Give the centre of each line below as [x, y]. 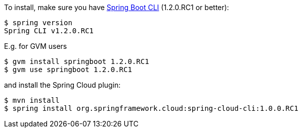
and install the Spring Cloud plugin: [62, 85]
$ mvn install [32, 100]
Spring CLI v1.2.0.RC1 [49, 31]
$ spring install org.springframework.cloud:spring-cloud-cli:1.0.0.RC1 [151, 108]
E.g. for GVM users [36, 46]
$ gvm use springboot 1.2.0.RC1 [68, 70]
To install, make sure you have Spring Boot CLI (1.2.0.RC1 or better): [117, 7]
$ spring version [38, 23]
